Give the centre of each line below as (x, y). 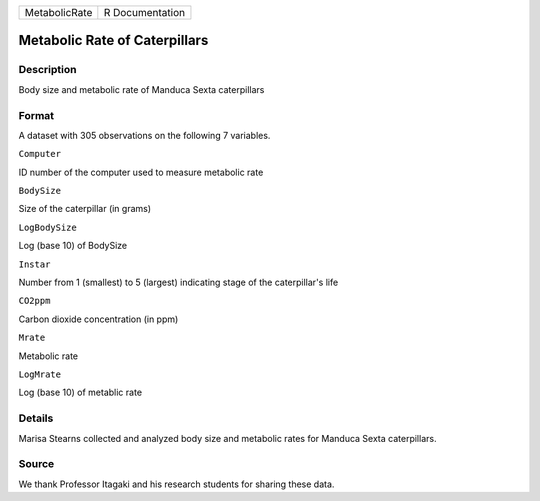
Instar (34, 264)
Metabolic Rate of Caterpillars (113, 40)
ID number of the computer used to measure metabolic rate (141, 172)
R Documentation (144, 12)
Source (36, 464)
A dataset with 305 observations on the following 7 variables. (144, 135)
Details (36, 418)
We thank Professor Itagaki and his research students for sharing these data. (176, 484)
